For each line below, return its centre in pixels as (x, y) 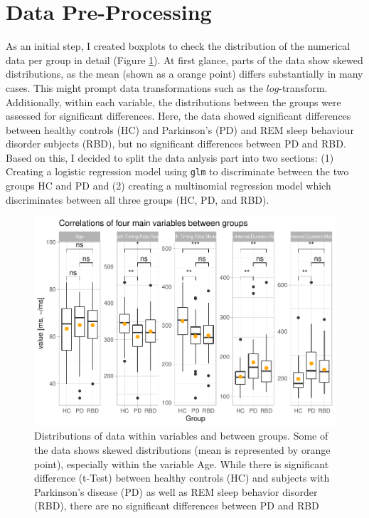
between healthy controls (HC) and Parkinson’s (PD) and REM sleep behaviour (180, 129)
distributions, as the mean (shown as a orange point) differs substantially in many (184, 74)
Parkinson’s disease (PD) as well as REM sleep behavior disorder (176, 491)
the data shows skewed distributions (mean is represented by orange (182, 450)
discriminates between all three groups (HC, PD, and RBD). (138, 199)
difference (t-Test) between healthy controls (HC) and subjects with (182, 478)
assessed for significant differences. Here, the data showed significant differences (178, 116)
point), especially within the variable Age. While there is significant (182, 463)
